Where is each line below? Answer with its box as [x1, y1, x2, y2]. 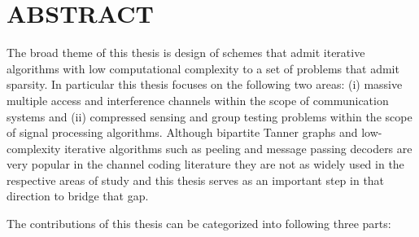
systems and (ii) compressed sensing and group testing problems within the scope [7, 108, 412, 125]
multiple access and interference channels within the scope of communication [7, 91, 389, 108]
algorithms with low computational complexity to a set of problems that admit [7, 59, 399, 77]
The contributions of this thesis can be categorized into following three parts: [7, 215, 391, 232]
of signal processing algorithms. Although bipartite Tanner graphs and [7, 124, 358, 141]
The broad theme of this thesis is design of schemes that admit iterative [7, 44, 365, 61]
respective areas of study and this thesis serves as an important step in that [7, 171, 385, 188]
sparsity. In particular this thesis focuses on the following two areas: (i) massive [7, 76, 403, 93]
